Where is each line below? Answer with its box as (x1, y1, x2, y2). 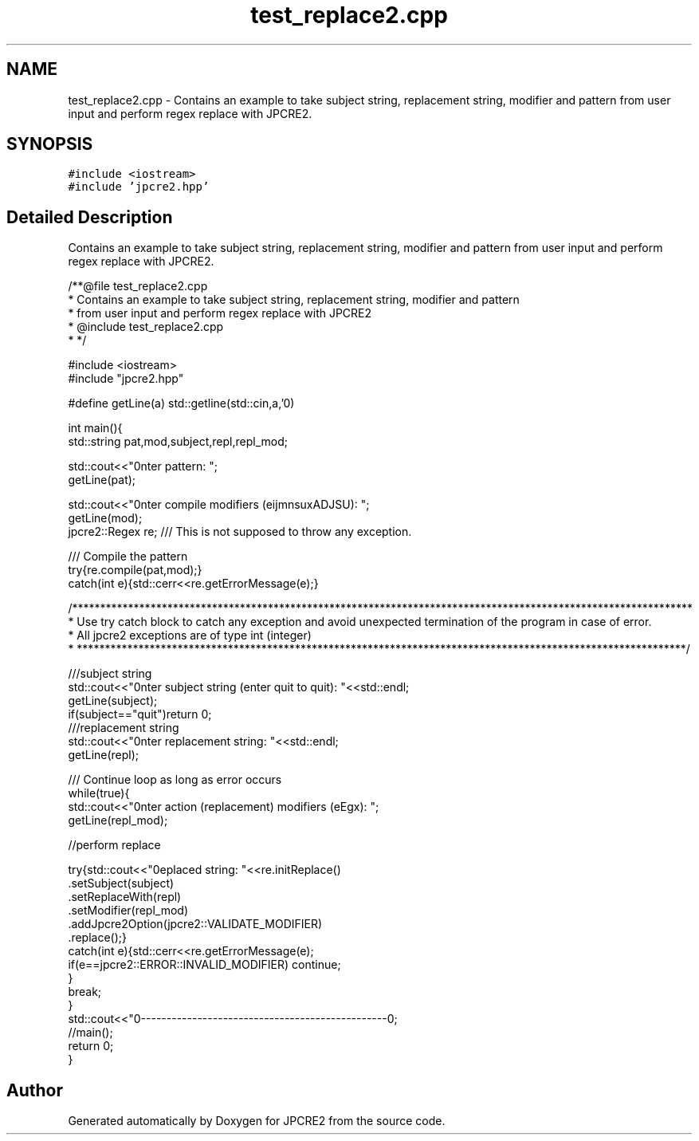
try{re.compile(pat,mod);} (68, 563, 202, 577)
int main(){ (68, 421, 123, 435)
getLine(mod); (68, 511, 143, 525)
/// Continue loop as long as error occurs (68, 773, 282, 787)
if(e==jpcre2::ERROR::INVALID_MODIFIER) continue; (68, 958, 341, 972)
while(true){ (68, 786, 130, 801)
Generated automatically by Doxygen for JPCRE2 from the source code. (68, 1114, 446, 1128)
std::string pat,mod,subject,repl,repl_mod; (68, 435, 288, 449)
